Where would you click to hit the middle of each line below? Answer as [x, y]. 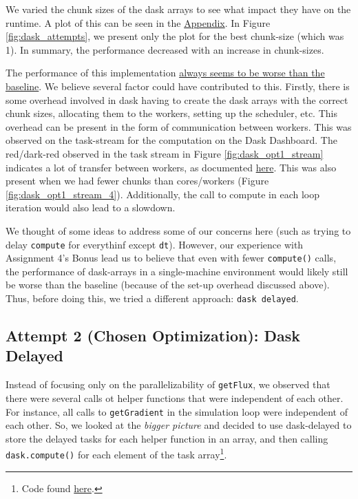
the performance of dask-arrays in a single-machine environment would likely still [177, 271]
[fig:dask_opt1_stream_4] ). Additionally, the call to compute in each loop [163, 194]
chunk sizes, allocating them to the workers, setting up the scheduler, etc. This [171, 113]
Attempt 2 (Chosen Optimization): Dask [153, 336]
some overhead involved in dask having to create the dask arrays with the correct [177, 99]
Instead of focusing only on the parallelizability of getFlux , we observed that [168, 384]
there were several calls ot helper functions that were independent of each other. [175, 397]
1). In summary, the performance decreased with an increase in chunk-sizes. [165, 49]
